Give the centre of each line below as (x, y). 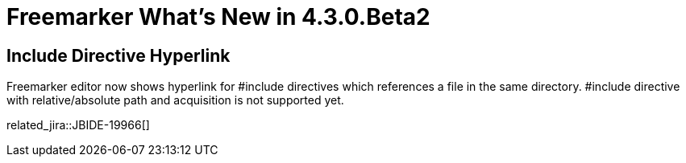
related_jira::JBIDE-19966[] (78, 125)
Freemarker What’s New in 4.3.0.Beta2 (218, 17)
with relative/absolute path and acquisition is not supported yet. (175, 100)
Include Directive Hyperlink (118, 55)
